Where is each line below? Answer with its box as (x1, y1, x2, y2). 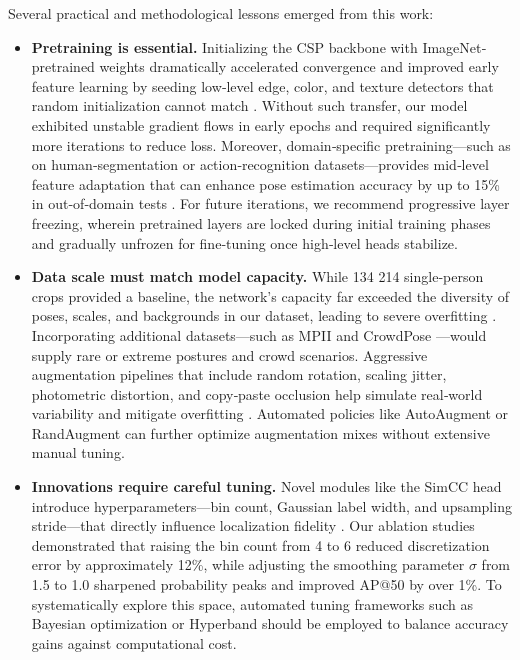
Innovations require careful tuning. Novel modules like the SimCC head (31, 476, 502, 497)
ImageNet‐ (422, 36, 487, 57)
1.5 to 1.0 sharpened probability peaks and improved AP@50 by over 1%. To (31, 574, 502, 595)
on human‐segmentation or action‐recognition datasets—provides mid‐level (31, 154, 489, 175)
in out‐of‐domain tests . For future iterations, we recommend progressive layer (31, 193, 510, 214)
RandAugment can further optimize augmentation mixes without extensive (31, 422, 490, 443)
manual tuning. (31, 442, 125, 463)
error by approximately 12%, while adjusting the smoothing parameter (31, 554, 465, 575)
